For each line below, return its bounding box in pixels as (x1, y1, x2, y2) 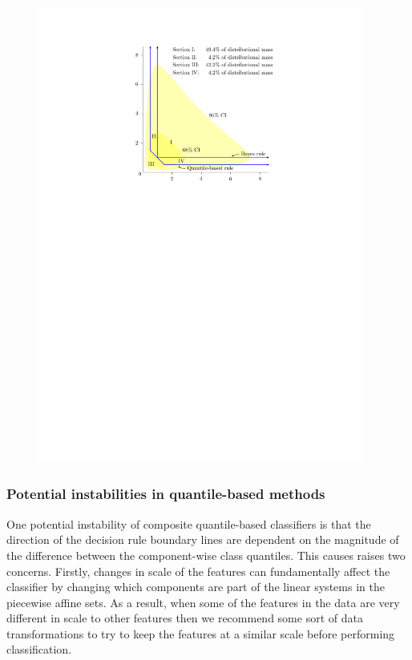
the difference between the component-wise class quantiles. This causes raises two (6, 546, 406, 563)
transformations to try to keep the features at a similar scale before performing (6, 625, 395, 642)
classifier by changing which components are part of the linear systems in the (6, 578, 385, 595)
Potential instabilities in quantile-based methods (6, 484, 325, 504)
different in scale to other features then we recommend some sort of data (6, 610, 363, 626)
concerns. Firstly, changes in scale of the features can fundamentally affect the (6, 562, 390, 579)
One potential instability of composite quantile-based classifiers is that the (6, 515, 371, 532)
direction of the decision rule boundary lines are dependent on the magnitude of (6, 531, 399, 548)
